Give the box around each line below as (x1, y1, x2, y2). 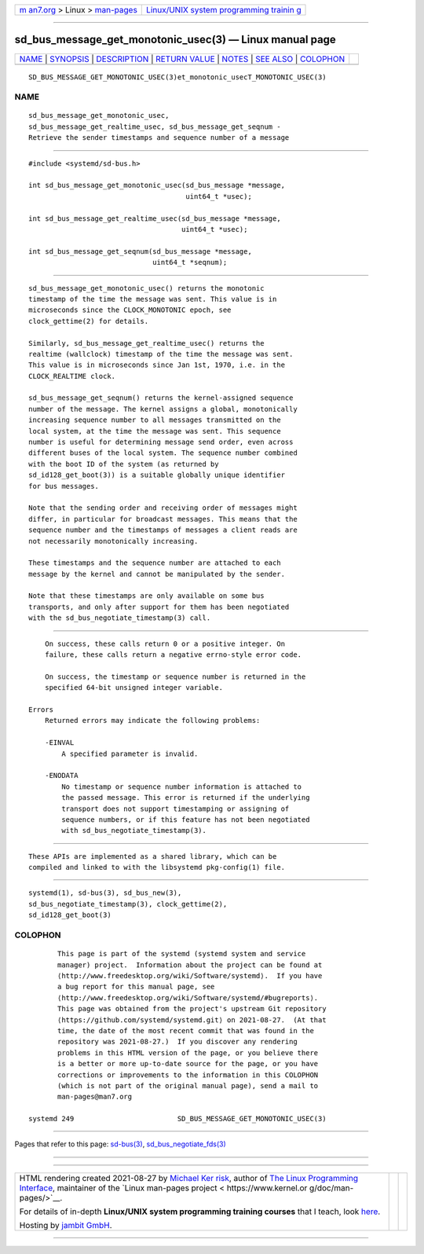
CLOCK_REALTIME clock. (28, 372, 116, 380)
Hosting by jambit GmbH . (19, 1219, 113, 1230)
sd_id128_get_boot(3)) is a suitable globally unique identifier (28, 471, 286, 479)
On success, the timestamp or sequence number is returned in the (44, 672, 306, 681)
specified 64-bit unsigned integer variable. (44, 684, 224, 692)
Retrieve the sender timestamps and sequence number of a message (28, 134, 290, 142)
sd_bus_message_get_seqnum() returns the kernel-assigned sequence (28, 394, 294, 402)
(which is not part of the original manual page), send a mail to (57, 1081, 319, 1090)
